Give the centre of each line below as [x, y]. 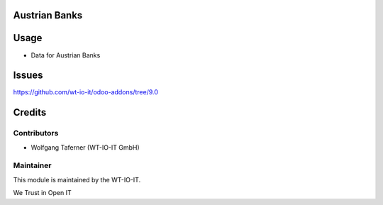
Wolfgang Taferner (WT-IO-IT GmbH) [85, 147]
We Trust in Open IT [42, 193]
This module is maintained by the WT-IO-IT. [77, 179]
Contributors [36, 133]
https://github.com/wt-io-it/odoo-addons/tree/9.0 [86, 92]
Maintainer [32, 165]
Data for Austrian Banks [66, 55]
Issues [28, 76]
